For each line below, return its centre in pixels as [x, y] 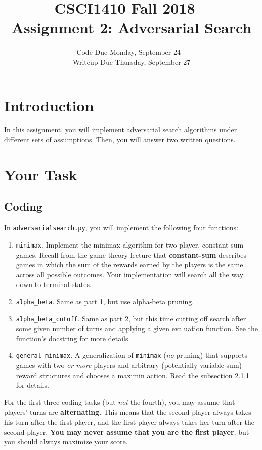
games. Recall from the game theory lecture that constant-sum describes [131, 254]
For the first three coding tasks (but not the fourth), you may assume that [120, 402]
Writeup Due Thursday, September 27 [132, 62]
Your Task [41, 174]
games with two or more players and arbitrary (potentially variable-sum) [129, 365]
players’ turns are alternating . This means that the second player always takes [128, 412]
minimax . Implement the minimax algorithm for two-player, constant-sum [130, 244]
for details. [32, 385]
